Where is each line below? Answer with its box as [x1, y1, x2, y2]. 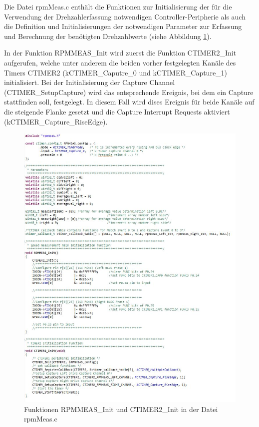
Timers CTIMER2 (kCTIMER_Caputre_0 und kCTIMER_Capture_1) [4, 67, 228, 77]
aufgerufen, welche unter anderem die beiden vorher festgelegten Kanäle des [4, 57, 236, 67]
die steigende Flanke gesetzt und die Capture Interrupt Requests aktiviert [4, 106, 230, 116]
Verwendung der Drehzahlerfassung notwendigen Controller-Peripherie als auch [4, 11, 246, 21]
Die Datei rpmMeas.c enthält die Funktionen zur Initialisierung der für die [4, 1, 232, 11]
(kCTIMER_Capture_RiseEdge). [4, 116, 108, 126]
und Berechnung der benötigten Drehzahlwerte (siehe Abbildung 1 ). [4, 30, 212, 41]
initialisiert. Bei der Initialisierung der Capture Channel [4, 77, 175, 87]
